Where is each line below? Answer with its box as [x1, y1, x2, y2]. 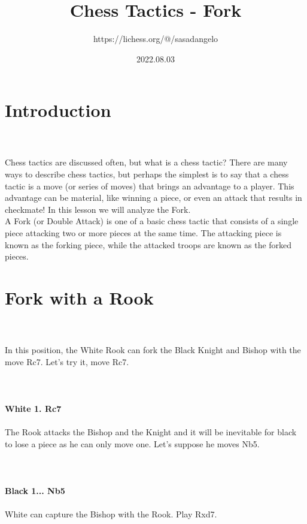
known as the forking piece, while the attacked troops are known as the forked [5, 238, 292, 251]
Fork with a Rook [5, 285, 154, 309]
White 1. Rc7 [5, 402, 62, 415]
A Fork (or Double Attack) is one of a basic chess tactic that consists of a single [5, 215, 299, 227]
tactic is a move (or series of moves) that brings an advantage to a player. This [5, 179, 294, 192]
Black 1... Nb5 [5, 484, 65, 497]
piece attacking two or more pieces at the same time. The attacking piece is [5, 227, 282, 239]
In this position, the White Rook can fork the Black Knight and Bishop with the [5, 344, 301, 356]
